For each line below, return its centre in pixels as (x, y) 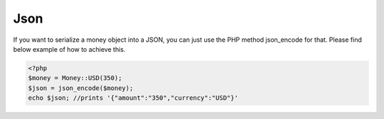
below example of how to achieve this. (69, 49)
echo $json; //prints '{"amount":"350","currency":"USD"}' (133, 98)
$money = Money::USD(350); (75, 78)
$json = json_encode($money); (81, 88)
